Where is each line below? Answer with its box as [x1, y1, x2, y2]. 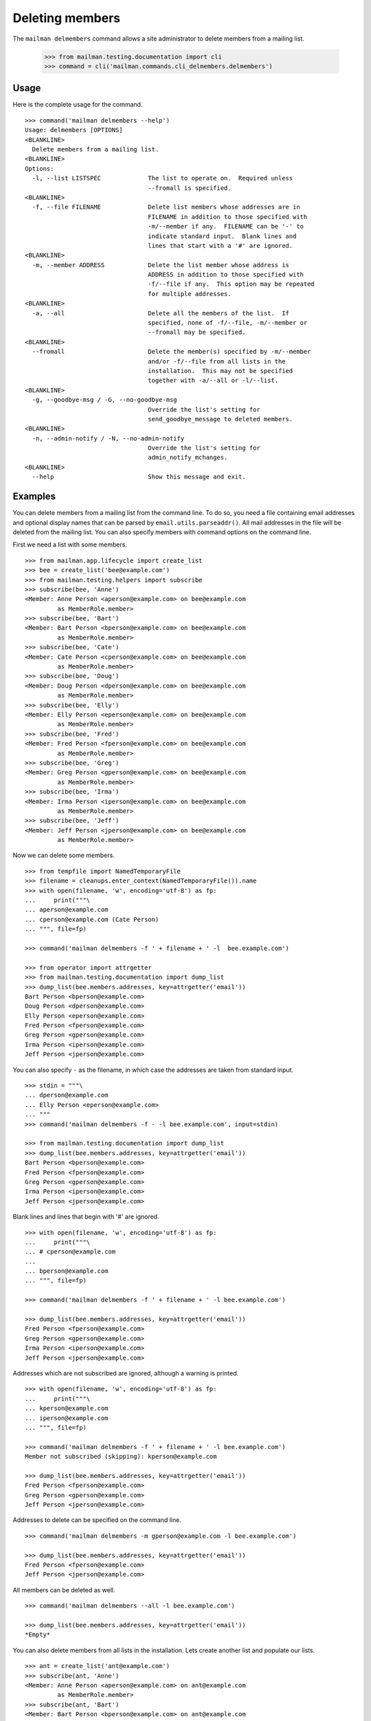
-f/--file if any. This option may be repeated [148, 280, 315, 288]
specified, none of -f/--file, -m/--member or [148, 319, 308, 327]
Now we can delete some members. [12, 851, 115, 860]
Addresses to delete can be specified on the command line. [12, 1516, 181, 1524]
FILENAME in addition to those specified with [148, 213, 308, 220]
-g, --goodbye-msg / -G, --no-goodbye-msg [32, 396, 178, 404]
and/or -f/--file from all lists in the [148, 357, 286, 365]
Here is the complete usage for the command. [12, 101, 143, 109]
